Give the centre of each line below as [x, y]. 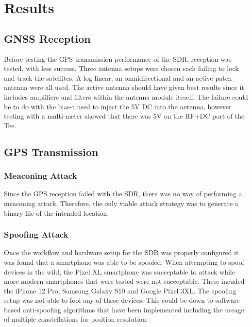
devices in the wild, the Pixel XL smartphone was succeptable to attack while [119, 271]
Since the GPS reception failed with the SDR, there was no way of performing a [123, 194]
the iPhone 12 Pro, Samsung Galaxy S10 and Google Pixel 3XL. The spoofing [120, 290]
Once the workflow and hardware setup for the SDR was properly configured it [121, 252]
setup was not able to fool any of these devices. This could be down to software [122, 300]
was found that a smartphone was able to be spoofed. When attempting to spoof [124, 262]
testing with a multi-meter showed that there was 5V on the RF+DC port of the [124, 116]
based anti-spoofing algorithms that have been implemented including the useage [124, 309]
